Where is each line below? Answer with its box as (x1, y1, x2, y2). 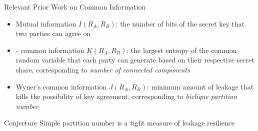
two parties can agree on (15, 28, 91, 38)
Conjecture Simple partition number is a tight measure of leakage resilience (4, 117, 235, 128)
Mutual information (15, 18, 76, 28)
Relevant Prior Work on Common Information (4, 1, 146, 11)
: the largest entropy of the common (126, 44, 237, 55)
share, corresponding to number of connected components (15, 64, 190, 74)
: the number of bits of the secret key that (115, 18, 245, 28)
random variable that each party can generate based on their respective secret (15, 54, 254, 65)
